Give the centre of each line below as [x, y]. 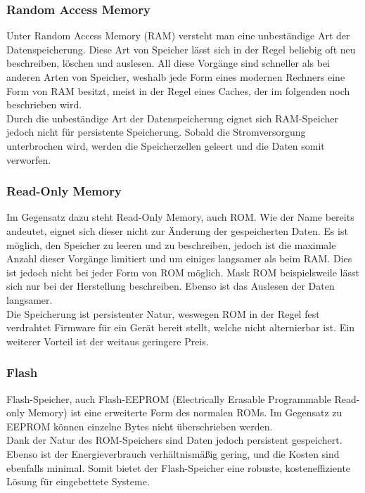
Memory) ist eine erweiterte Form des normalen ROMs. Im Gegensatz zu [185, 412]
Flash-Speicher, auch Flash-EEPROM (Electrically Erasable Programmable [169, 398]
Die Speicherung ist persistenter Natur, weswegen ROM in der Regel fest [163, 313]
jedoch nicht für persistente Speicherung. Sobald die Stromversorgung [156, 132]
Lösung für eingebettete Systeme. [78, 481]
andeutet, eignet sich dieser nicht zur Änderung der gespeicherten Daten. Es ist [177, 230]
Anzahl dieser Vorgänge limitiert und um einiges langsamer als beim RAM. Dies [179, 258]
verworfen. [29, 159]
